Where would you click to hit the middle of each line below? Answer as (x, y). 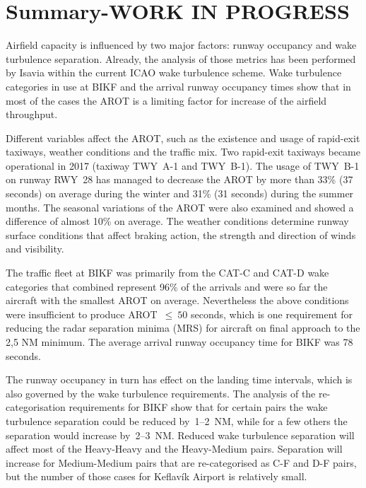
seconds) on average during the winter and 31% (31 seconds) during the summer (180, 193)
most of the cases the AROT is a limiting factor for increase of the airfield (166, 100)
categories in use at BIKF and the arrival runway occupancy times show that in (178, 86)
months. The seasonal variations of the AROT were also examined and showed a (180, 207)
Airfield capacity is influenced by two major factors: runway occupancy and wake (181, 45)
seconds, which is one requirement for (272, 314)
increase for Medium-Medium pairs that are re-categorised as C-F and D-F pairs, (181, 462)
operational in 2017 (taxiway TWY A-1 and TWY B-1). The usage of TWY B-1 (183, 165)
